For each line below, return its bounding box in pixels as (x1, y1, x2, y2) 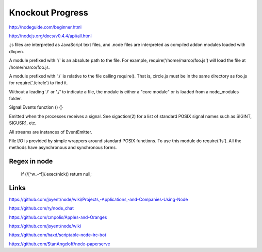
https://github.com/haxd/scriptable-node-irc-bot (9, 232, 107, 238)
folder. (9, 96, 22, 102)
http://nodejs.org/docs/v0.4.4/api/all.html (9, 33, 92, 39)
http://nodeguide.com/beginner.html (9, 24, 82, 30)
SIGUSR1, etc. (9, 120, 36, 126)
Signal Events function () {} (9, 104, 63, 110)
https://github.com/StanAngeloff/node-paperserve (9, 241, 110, 247)
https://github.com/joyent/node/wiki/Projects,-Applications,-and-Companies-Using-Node (9, 196, 188, 202)
